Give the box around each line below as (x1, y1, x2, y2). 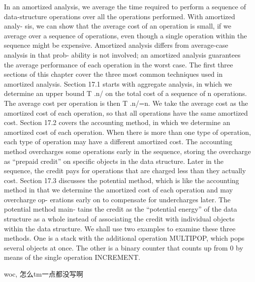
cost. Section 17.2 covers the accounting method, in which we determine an (4, 117, 230, 127)
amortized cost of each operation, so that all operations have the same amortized (4, 107, 248, 118)
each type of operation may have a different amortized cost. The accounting (4, 136, 232, 147)
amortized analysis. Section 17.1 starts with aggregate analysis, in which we (4, 78, 232, 89)
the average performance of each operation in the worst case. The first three (4, 59, 233, 69)
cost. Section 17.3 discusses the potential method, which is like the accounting (4, 175, 239, 185)
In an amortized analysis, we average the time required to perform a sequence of (4, 1, 246, 11)
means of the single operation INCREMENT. (4, 252, 140, 262)
